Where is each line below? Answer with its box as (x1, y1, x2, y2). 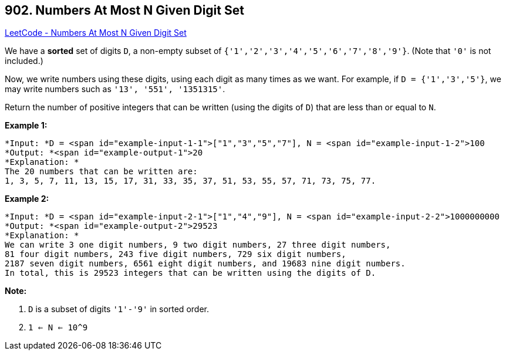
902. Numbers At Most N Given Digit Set (5, 3, 244, 18)
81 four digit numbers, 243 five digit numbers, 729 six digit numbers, (5, 249, 346, 259)
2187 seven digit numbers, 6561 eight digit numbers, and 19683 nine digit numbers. (5, 259, 406, 269)
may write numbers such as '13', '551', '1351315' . (5, 84, 225, 94)
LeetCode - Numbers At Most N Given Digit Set (5, 28, 187, 38)
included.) (5, 56, 43, 66)
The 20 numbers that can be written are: (5, 167, 198, 177)
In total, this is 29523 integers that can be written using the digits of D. (5, 268, 376, 278)
